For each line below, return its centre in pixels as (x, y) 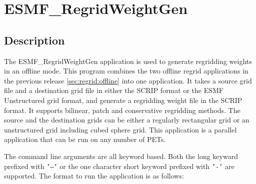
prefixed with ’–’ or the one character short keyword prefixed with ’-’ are (119, 166)
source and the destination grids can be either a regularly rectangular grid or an (127, 120)
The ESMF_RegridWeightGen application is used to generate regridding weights (128, 61)
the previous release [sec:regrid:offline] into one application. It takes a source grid (128, 80)
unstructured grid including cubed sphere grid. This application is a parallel (120, 129)
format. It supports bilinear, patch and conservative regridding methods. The (122, 110)
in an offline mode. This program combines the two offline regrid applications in (126, 71)
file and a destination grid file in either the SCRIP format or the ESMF (114, 90)
